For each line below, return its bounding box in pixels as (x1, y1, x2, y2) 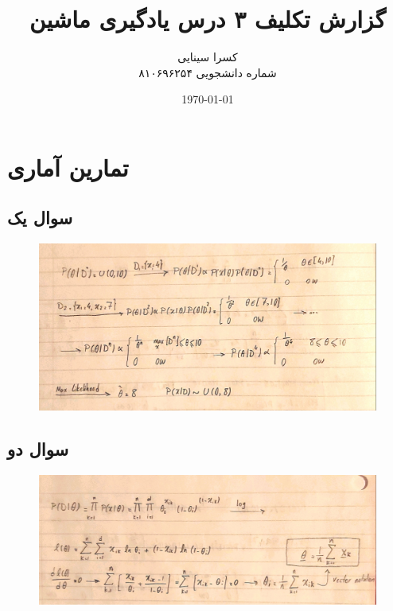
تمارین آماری (7, 150, 129, 183)
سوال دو (7, 437, 69, 461)
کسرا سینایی (177, 49, 238, 65)
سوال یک (7, 205, 73, 230)
